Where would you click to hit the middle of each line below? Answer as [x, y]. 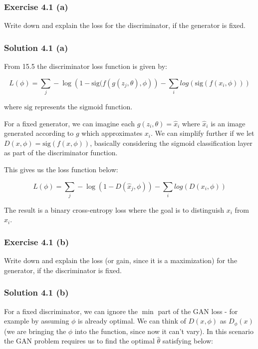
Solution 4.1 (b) [36, 292]
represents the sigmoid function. [84, 106]
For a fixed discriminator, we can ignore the [71, 311]
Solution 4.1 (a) [36, 47]
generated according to [39, 133]
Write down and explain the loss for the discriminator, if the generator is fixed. [125, 25]
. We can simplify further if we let [203, 133]
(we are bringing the [35, 331]
